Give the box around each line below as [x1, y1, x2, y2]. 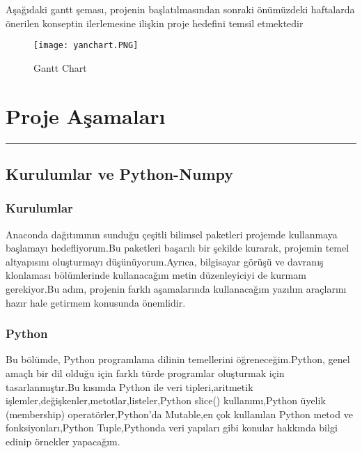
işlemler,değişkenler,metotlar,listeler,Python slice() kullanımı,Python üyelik [6, 393, 326, 408]
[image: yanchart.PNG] [33, 40, 139, 51]
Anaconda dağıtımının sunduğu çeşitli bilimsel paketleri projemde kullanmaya [6, 227, 338, 241]
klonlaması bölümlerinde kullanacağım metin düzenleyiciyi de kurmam [6, 268, 306, 282]
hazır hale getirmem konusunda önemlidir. [6, 295, 186, 309]
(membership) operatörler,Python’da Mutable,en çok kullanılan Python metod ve [6, 406, 353, 421]
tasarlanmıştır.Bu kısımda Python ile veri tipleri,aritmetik [6, 379, 253, 394]
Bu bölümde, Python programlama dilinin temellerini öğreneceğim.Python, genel [6, 352, 350, 367]
